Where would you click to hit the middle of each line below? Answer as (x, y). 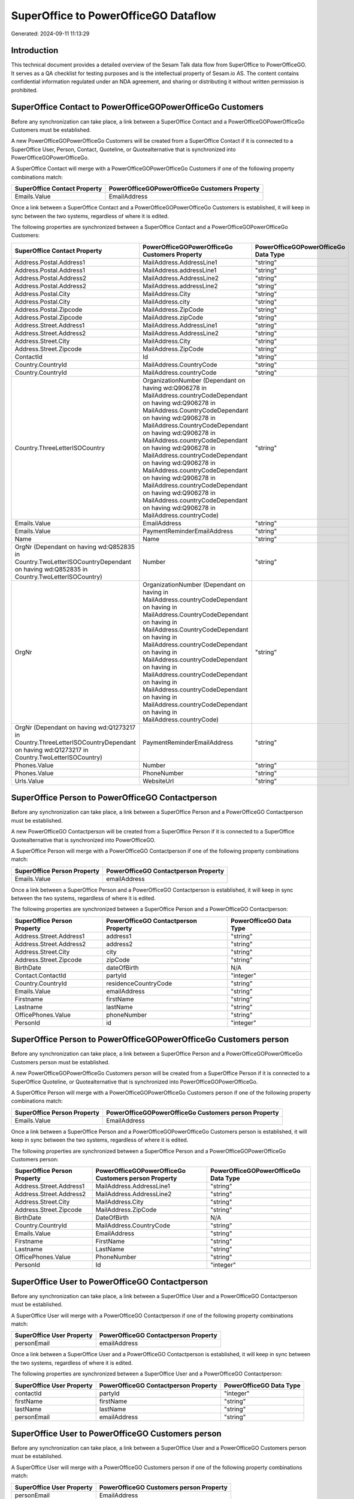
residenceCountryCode (139, 983)
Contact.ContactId (40, 976)
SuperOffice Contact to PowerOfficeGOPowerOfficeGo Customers (137, 107)
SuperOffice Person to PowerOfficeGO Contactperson (114, 798)
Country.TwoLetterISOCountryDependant (73, 562)
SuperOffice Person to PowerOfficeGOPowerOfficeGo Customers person (150, 1039)
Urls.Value (29, 781)
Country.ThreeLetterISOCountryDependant (75, 742)
